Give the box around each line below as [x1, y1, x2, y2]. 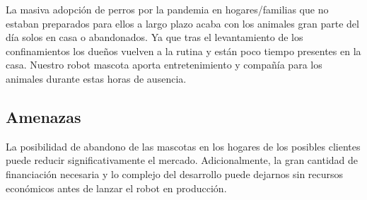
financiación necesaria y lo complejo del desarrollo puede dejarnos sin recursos [6, 166, 344, 181]
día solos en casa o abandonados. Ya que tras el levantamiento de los [6, 30, 303, 45]
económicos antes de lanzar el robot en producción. [6, 180, 227, 195]
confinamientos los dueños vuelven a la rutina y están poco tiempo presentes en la [6, 43, 361, 58]
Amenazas [6, 105, 81, 127]
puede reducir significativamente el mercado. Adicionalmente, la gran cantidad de [6, 153, 359, 167]
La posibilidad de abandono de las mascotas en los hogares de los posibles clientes [6, 139, 361, 153]
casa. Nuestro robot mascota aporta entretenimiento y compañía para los [6, 57, 322, 72]
